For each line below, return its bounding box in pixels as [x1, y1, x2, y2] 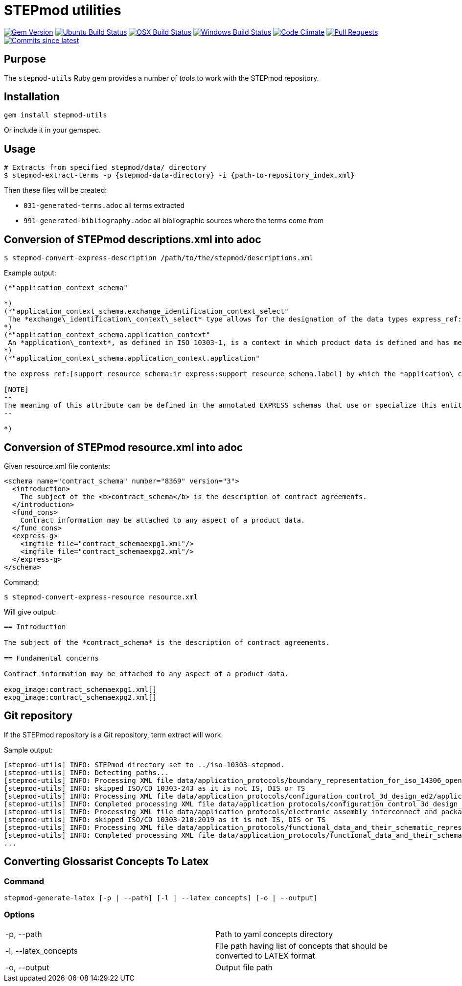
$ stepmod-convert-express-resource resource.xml [4, 593, 198, 601]
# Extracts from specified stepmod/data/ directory [4, 163, 207, 172]
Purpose [4, 53, 46, 66]
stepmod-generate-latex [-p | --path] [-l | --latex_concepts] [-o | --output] [4, 894, 318, 902]
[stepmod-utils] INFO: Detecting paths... [4, 768, 169, 777]
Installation [4, 91, 60, 103]
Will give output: [4, 607, 56, 616]
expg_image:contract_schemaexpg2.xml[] [4, 693, 157, 701]
